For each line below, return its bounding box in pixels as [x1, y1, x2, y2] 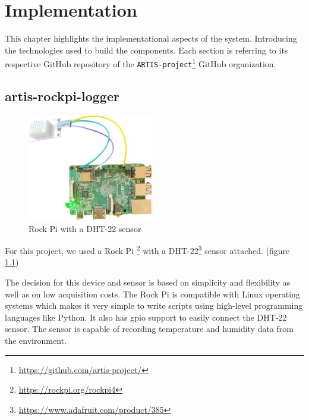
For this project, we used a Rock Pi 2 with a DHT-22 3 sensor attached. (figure [5, 243, 290, 256]
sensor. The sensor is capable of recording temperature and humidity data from [5, 322, 294, 335]
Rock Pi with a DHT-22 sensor [29, 222, 141, 234]
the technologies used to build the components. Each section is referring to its [5, 43, 288, 56]
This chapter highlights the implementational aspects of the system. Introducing [5, 32, 297, 45]
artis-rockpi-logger [5, 87, 119, 105]
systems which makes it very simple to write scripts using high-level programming [5, 299, 303, 312]
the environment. [5, 334, 67, 346]
